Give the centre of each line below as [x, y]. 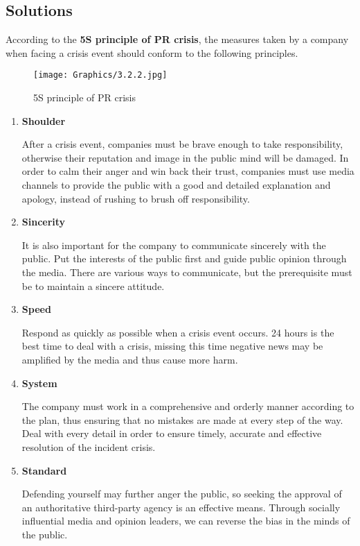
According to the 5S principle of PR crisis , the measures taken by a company [177, 39]
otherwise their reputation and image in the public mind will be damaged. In [185, 157]
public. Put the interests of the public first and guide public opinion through [184, 258]
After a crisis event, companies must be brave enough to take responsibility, [182, 144]
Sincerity [44, 222]
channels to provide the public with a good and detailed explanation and [176, 185]
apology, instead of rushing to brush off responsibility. [136, 198]
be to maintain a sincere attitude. [93, 285]
